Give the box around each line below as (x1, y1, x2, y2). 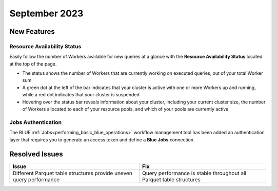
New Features (9, 27, 55, 36)
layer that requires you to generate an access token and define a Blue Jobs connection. (9, 136, 195, 143)
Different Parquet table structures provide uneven (12, 169, 133, 177)
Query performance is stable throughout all (142, 169, 246, 177)
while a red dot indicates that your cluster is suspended (22, 92, 140, 98)
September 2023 (9, 8, 84, 19)
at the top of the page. (9, 60, 57, 67)
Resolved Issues (9, 150, 64, 159)
